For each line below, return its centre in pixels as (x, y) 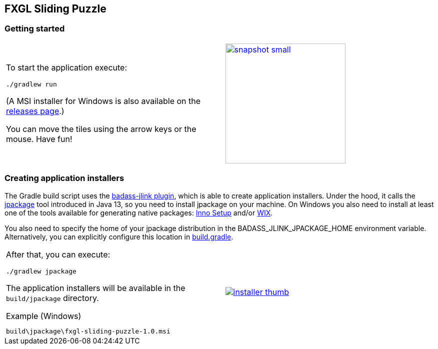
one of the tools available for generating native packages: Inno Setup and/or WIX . (139, 212)
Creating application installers (64, 178)
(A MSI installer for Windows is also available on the (103, 101)
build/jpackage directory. (52, 298)
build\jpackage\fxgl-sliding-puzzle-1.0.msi (88, 331)
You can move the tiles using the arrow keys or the (101, 129)
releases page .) (35, 111)
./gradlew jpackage (41, 271)
